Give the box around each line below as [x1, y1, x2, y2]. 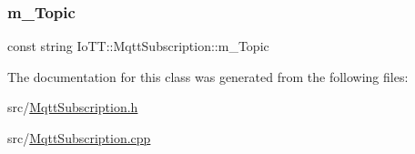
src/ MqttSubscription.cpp [7, 128, 151, 147]
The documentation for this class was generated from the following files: [7, 67, 409, 86]
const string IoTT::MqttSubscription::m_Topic [7, 36, 269, 56]
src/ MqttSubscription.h [7, 98, 138, 117]
